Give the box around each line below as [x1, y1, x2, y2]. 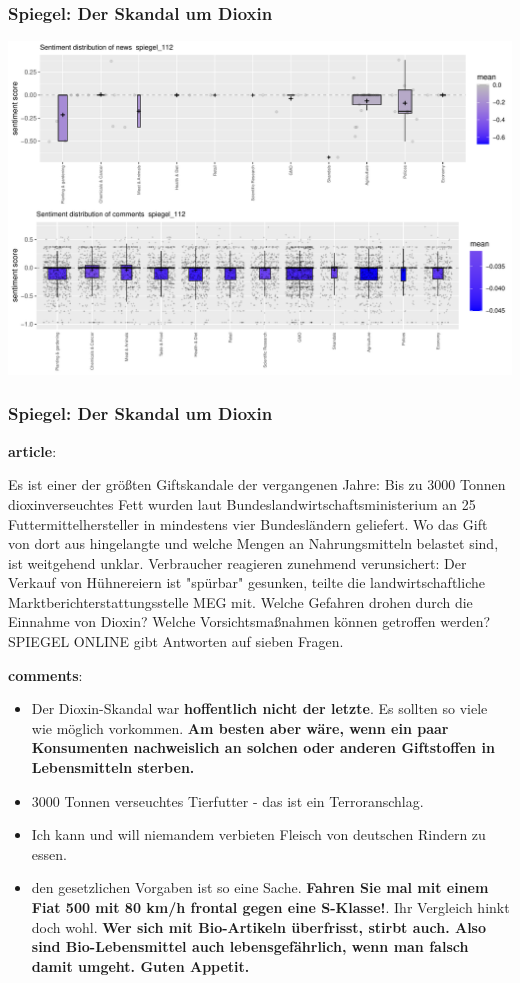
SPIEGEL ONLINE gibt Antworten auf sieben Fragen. [8, 631, 344, 652]
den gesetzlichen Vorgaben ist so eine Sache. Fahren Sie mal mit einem [31, 877, 489, 898]
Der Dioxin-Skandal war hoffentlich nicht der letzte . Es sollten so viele [31, 698, 488, 719]
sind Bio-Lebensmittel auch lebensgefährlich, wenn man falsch [31, 936, 469, 957]
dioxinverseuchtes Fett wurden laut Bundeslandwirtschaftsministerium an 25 [8, 493, 476, 514]
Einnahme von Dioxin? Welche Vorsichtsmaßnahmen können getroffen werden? [8, 611, 491, 632]
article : [8, 440, 57, 461]
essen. [31, 843, 67, 864]
